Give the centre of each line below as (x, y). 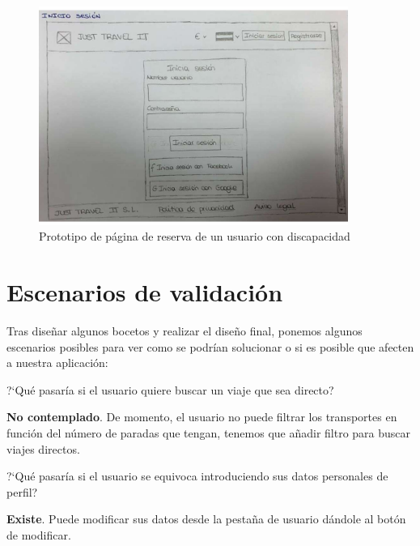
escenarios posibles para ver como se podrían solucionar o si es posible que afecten (210, 346)
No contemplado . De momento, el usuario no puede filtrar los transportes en (202, 417)
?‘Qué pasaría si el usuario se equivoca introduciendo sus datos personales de (197, 476)
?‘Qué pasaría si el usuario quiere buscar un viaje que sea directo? (170, 389)
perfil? (22, 491)
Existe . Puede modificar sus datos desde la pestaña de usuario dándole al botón (206, 519)
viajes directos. (43, 448)
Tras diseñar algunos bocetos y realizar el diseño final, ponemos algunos (185, 331)
